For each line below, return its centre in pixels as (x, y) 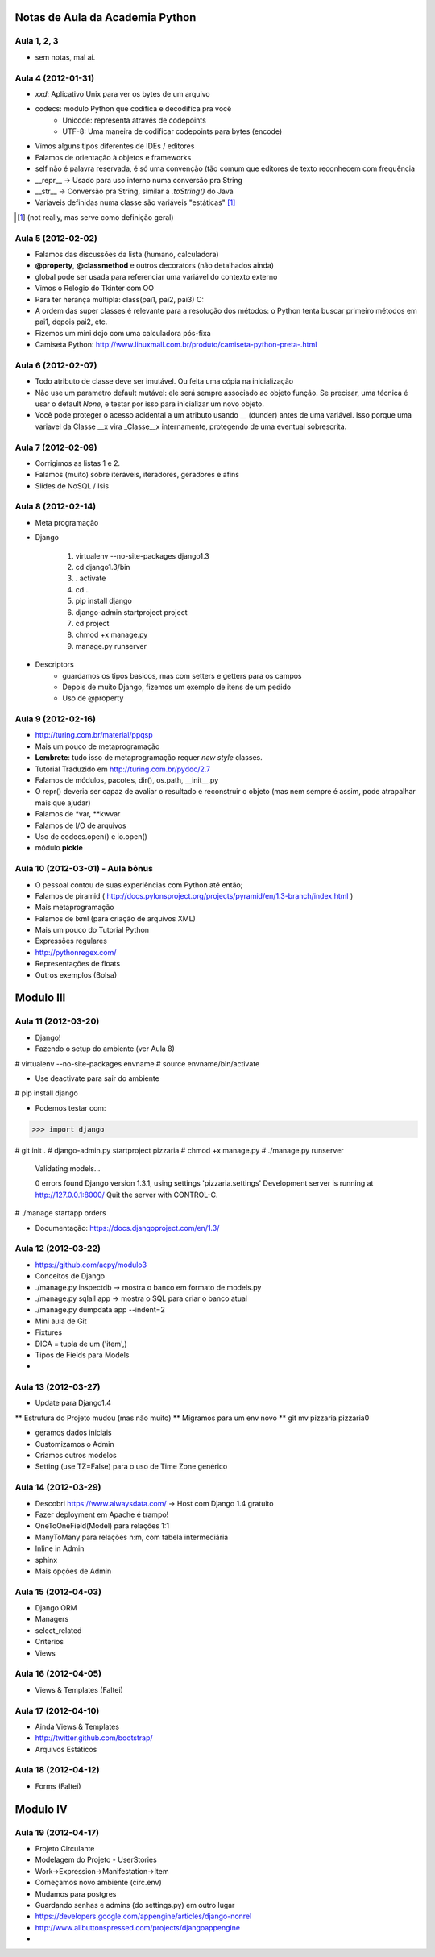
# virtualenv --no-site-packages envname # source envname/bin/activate (137, 1063)
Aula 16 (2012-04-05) (58, 1674)
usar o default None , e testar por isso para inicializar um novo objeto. (150, 404)
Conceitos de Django (70, 1276)
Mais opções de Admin (73, 1571)
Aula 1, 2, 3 (37, 41)
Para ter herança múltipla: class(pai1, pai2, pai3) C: (120, 299)
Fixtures (49, 1332)
